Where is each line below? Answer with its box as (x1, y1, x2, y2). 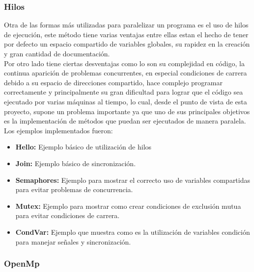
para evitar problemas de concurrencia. (15, 184, 133, 195)
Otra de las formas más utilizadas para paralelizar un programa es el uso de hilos (4, 20, 249, 30)
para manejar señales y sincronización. (15, 236, 131, 247)
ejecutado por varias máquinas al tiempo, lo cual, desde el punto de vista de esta (4, 96, 247, 106)
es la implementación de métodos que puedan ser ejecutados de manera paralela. (4, 116, 246, 126)
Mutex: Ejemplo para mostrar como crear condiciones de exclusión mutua (15, 200, 241, 211)
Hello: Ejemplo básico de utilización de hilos (15, 142, 152, 152)
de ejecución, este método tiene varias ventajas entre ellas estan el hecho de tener (4, 29, 249, 39)
